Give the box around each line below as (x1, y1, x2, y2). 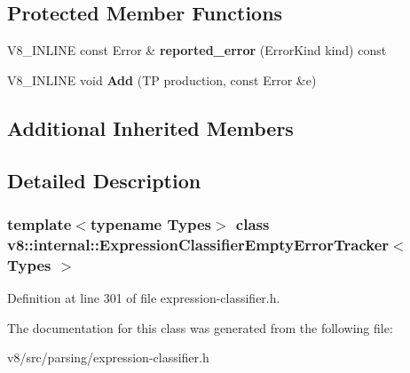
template (7, 212, 72, 234)
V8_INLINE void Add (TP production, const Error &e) (7, 70, 317, 89)
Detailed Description (7, 166, 201, 194)
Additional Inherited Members (7, 114, 294, 141)
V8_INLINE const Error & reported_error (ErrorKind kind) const (7, 41, 387, 60)
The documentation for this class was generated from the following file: (7, 318, 393, 337)
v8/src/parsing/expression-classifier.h (7, 348, 209, 367)
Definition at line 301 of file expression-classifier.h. (7, 289, 280, 307)
